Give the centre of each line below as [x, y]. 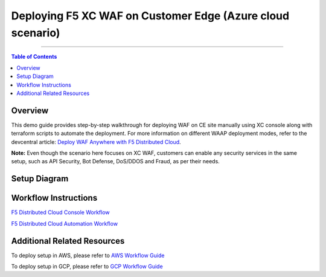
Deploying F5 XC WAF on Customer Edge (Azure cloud [150, 16]
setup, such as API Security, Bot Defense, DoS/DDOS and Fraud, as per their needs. [115, 161]
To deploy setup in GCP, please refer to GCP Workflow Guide [87, 266]
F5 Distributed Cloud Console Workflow [60, 212]
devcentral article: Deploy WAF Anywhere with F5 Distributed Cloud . [96, 142]
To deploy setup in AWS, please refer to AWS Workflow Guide [88, 255]
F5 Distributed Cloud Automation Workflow [64, 223]
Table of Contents [34, 57]
